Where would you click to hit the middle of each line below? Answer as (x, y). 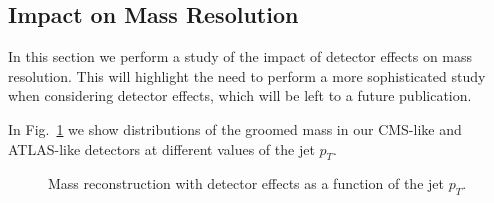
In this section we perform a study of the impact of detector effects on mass (240, 56)
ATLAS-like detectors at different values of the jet (161, 148)
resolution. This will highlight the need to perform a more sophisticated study (247, 75)
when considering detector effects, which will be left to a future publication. (240, 95)
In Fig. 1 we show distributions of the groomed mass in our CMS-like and (235, 128)
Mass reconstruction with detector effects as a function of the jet (246, 183)
